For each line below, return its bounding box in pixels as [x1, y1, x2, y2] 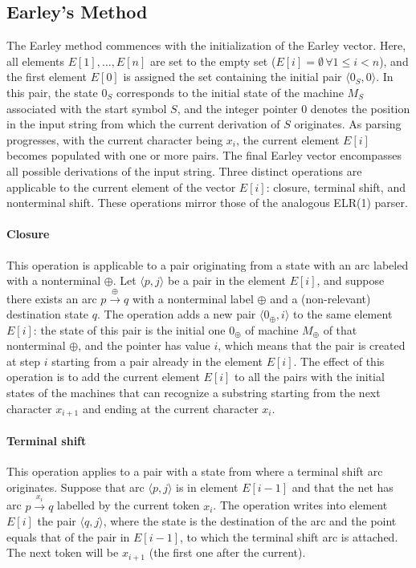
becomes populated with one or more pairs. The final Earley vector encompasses [6, 147, 402, 164]
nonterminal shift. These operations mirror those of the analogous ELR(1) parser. [6, 194, 408, 211]
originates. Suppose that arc [6, 478, 145, 495]
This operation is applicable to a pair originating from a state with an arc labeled [6, 256, 409, 273]
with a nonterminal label [132, 290, 254, 306]
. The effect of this [293, 352, 385, 369]
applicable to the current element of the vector [6, 178, 236, 195]
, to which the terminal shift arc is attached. [180, 528, 398, 545]
